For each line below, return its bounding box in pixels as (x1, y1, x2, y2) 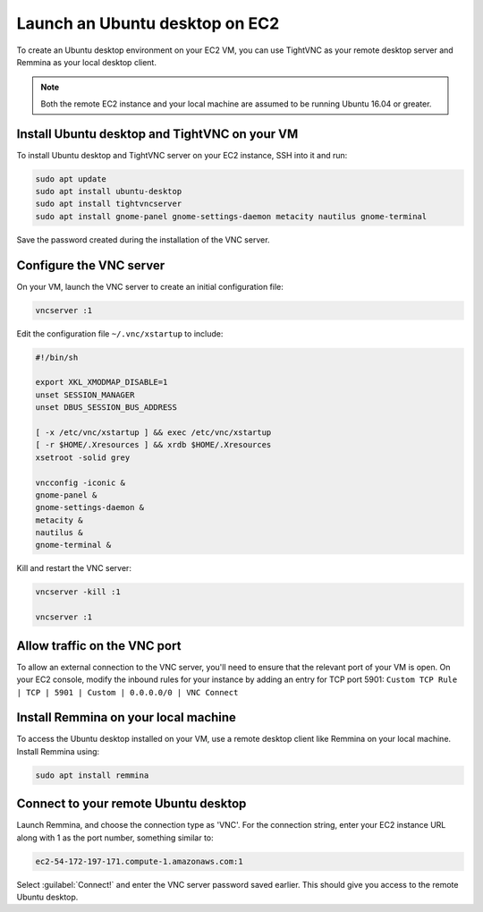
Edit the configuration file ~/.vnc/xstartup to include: (16, 328, 224, 339)
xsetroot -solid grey (35, 452, 131, 463)
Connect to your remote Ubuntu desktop (16, 797, 247, 812)
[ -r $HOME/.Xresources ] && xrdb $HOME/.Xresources (35, 439, 272, 450)
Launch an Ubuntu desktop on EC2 (16, 13, 280, 33)
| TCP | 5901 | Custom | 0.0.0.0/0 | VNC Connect (16, 687, 239, 697)
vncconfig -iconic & (35, 477, 125, 488)
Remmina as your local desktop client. (16, 56, 157, 67)
